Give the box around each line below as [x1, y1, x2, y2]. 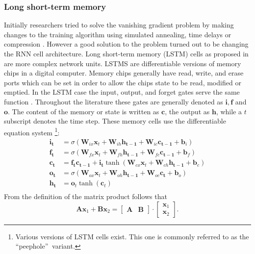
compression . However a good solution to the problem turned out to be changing [4, 39, 249, 49]
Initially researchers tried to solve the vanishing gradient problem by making [4, 20, 234, 30]
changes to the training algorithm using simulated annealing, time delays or [4, 29, 231, 39]
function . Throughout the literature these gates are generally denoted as [4, 96, 223, 106]
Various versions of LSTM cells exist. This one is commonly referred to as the [15, 231, 249, 241]
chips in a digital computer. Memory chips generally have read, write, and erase [4, 68, 244, 78]
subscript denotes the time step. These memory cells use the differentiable [4, 116, 226, 126]
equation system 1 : [4, 126, 60, 137]
